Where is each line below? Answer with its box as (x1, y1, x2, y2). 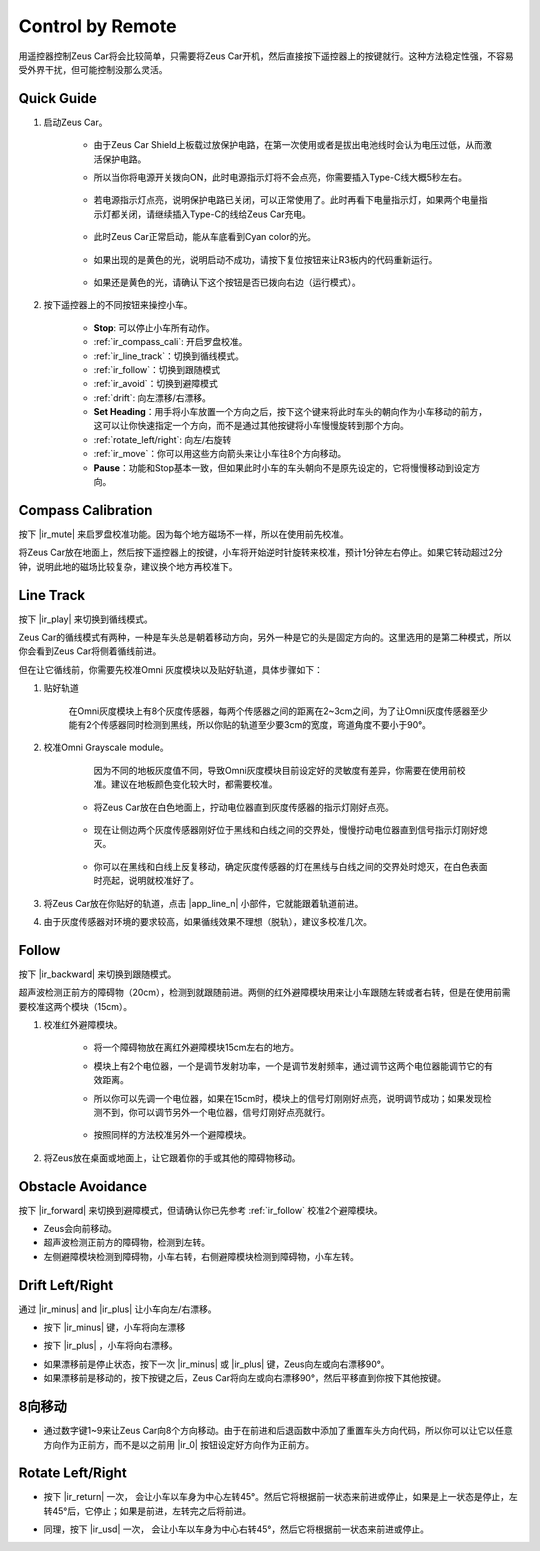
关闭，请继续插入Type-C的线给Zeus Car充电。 (119, 208, 312, 220)
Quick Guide (18, 90, 97, 107)
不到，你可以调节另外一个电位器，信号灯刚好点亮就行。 (101, 1106, 330, 1118)
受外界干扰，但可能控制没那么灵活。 (18, 63, 168, 75)
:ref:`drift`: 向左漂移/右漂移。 (93, 391, 212, 404)
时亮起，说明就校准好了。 (93, 875, 199, 887)
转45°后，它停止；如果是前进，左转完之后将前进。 (43, 1505, 252, 1517)
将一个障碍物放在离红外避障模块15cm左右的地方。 (93, 1041, 300, 1054)
